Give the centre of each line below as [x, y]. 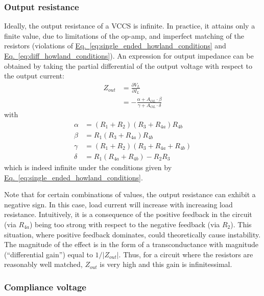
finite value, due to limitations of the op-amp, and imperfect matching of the [124, 35]
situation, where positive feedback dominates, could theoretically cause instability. [133, 234]
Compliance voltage [45, 287]
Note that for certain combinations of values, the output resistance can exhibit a [130, 194]
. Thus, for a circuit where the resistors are [186, 254]
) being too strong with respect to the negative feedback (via [125, 224]
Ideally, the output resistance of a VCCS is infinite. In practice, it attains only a [130, 26]
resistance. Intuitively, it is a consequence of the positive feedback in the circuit [128, 214]
